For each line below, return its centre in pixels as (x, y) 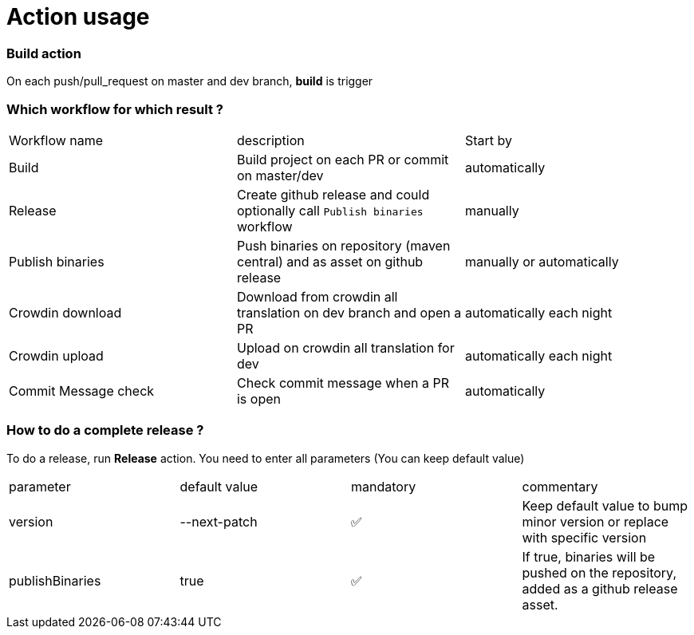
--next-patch (219, 521)
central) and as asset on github (330, 261)
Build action (44, 53)
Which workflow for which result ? (115, 109)
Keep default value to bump (605, 505)
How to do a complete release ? (105, 430)
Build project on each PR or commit (343, 159)
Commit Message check (82, 390)
